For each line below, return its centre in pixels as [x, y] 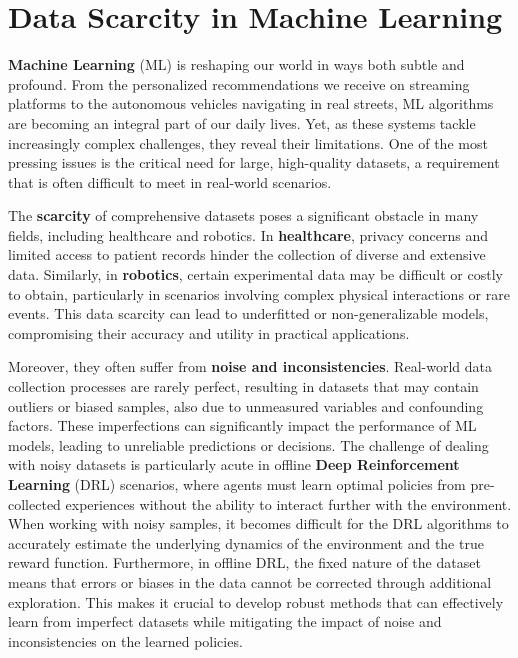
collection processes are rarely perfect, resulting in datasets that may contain [243, 386]
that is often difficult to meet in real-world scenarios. [170, 181]
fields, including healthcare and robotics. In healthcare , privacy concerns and [248, 234]
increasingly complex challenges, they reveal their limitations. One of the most [248, 142]
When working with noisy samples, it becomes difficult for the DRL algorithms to [258, 523]
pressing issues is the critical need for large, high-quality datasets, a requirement [254, 162]
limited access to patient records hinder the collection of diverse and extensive [247, 254]
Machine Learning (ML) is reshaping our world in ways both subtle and [236, 64]
